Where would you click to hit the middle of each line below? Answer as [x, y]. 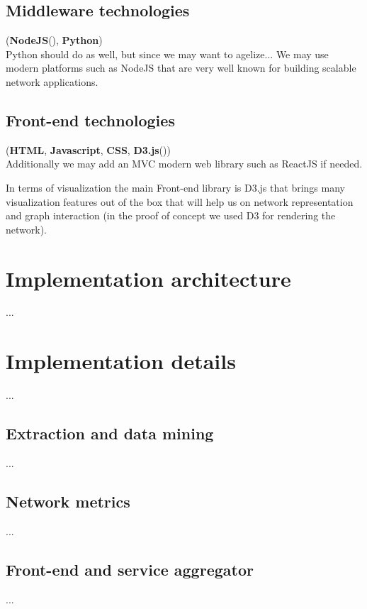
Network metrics [68, 501]
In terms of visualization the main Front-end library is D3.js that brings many [175, 187]
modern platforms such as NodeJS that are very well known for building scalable [181, 68]
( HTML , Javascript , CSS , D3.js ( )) [88, 149]
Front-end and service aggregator [130, 569]
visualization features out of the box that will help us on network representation [180, 201]
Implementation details [121, 361]
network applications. [52, 81]
